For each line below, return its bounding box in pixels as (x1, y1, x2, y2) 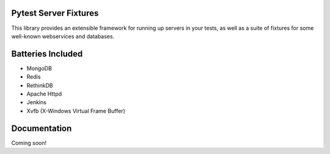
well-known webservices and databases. (11, 32, 115, 40)
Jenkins (26, 99, 47, 106)
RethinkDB (26, 82, 53, 89)
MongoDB (26, 65, 52, 72)
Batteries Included (11, 49, 83, 59)
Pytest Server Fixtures (11, 8, 99, 18)
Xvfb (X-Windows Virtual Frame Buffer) (26, 107, 125, 114)
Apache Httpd (26, 90, 62, 97)
